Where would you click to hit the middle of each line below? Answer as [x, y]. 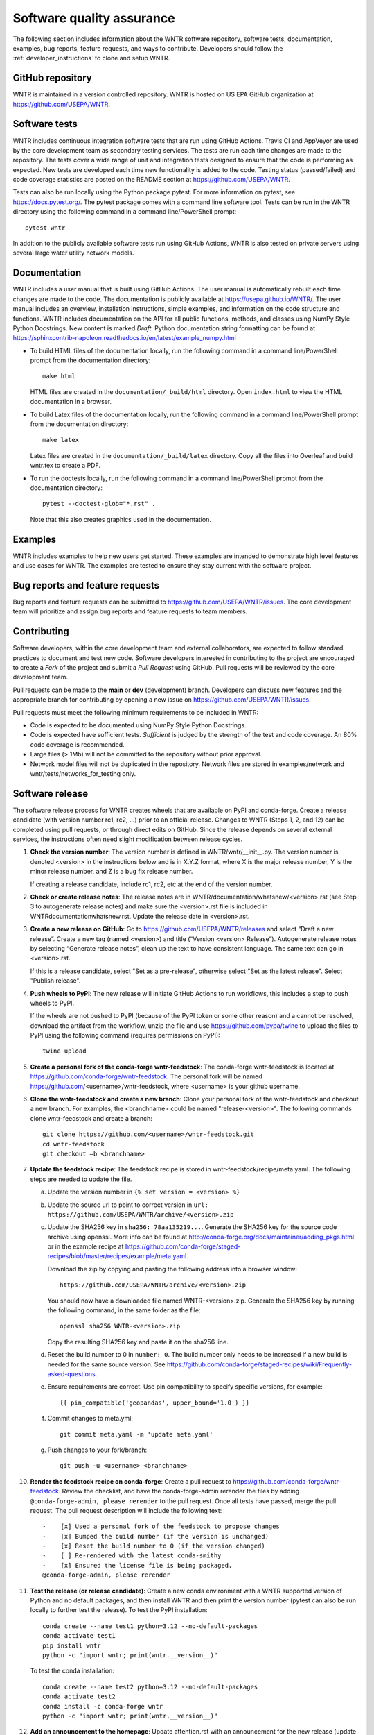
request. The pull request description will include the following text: [126, 1510]
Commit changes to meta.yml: [90, 1419]
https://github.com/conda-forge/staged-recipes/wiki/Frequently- [259, 1364]
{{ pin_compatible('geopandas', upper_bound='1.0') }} [155, 1403]
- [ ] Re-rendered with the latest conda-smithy [132, 1556]
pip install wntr [72, 1645]
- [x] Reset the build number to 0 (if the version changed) [154, 1546]
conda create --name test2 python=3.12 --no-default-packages [150, 1687]
